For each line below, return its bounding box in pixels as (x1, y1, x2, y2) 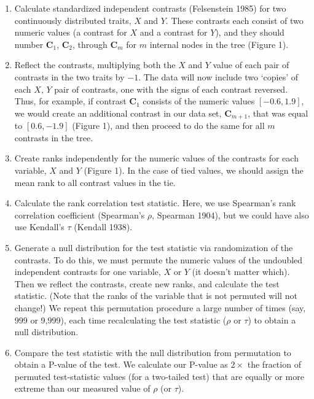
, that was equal (248, 106, 308, 119)
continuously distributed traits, (14, 14, 131, 26)
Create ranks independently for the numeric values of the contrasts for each (14, 152, 299, 165)
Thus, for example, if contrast (14, 95, 127, 107)
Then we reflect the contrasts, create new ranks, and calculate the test (14, 277, 280, 290)
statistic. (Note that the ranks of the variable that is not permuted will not (14, 289, 297, 302)
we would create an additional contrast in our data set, (14, 106, 222, 119)
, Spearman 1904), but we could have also (152, 208, 309, 221)
